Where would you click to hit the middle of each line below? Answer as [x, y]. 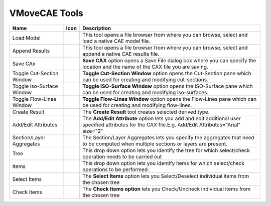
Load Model [26, 38]
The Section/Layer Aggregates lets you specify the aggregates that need [168, 137]
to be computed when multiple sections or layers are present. [155, 144]
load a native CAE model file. [116, 41]
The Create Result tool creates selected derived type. [146, 112]
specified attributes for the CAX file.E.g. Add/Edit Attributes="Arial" [162, 124]
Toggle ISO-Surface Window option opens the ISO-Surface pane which [168, 86]
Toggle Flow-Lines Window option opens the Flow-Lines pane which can [170, 99]
